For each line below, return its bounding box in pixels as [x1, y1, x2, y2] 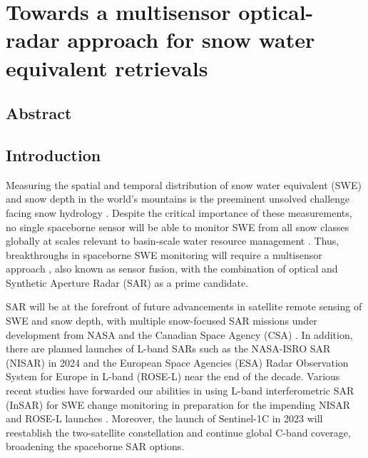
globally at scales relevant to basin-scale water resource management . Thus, [6, 233, 339, 248]
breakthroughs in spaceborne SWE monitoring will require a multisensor [6, 247, 322, 262]
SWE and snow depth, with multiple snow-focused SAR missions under [6, 313, 317, 328]
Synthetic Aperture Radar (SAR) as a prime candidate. [6, 275, 249, 290]
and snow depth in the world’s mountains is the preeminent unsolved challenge [6, 191, 350, 206]
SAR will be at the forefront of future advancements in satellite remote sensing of [6, 299, 362, 314]
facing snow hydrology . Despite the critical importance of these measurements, [6, 205, 352, 220]
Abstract [6, 102, 72, 124]
